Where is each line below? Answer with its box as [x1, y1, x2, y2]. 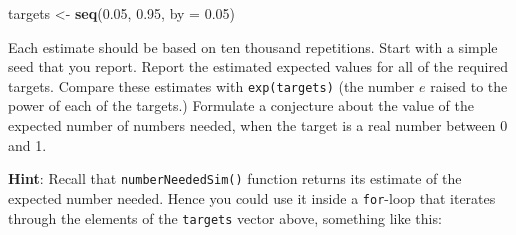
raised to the [430, 75, 508, 96]
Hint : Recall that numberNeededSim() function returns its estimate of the [8, 168, 462, 189]
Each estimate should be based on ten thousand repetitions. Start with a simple [8, 36, 498, 57]
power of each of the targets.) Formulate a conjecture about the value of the [8, 95, 474, 116]
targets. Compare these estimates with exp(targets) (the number [8, 75, 415, 96]
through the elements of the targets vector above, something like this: [8, 207, 442, 228]
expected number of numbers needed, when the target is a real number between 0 [8, 115, 508, 136]
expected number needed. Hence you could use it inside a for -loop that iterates [8, 187, 496, 208]
